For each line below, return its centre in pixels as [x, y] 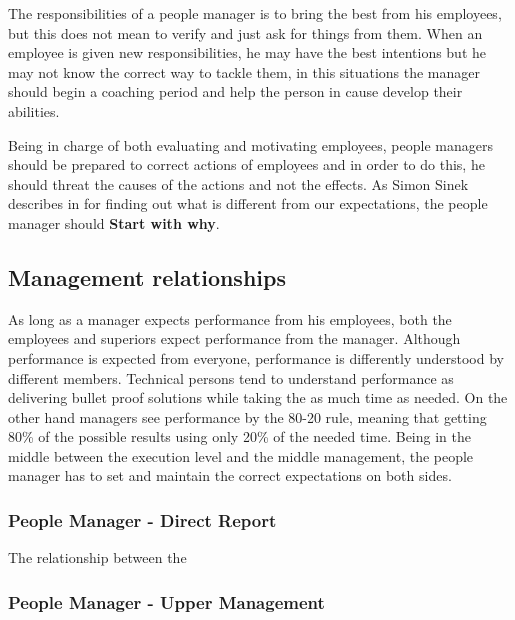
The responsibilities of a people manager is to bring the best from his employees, [255, 13]
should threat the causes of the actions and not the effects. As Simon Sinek [238, 183]
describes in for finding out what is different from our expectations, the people [248, 203]
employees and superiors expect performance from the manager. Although [234, 338]
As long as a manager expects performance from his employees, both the [230, 318]
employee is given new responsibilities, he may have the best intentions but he [247, 52]
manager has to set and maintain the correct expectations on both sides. [230, 475]
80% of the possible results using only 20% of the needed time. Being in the [239, 436]
